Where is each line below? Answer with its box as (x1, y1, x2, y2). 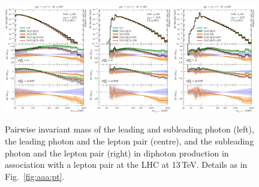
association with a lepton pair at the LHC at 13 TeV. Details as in (5, 158, 248, 171)
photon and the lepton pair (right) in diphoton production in (5, 146, 229, 159)
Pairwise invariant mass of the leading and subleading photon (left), (5, 123, 254, 135)
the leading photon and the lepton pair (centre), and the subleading (5, 135, 254, 147)
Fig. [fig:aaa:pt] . (5, 170, 65, 182)
